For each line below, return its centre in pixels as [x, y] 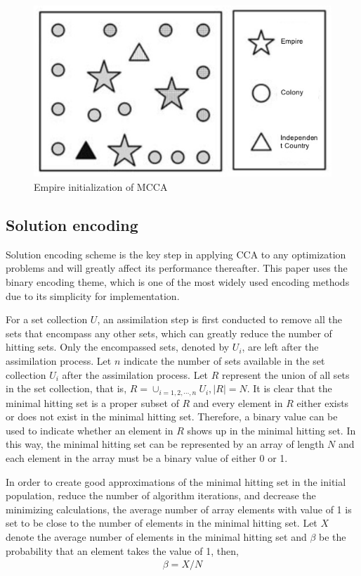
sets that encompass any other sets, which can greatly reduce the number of [169, 333]
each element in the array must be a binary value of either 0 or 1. [147, 458]
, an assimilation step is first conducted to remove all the [219, 319]
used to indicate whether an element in [90, 430]
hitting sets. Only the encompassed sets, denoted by [118, 347]
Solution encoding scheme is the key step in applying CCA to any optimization [176, 254]
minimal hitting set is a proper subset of [92, 402]
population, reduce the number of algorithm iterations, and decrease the [161, 495]
